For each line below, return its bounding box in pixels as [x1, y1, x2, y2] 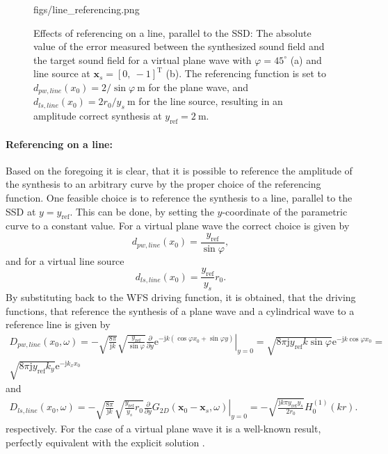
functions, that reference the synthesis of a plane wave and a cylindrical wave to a [6, 303, 355, 318]
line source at [33, 66, 90, 81]
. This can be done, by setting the [70, 204, 214, 218]
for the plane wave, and [148, 79, 249, 94]
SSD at [6, 204, 36, 218]
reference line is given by [6, 317, 111, 332]
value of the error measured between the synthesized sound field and [33, 39, 325, 54]
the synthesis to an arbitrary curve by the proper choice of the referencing [6, 177, 321, 191]
